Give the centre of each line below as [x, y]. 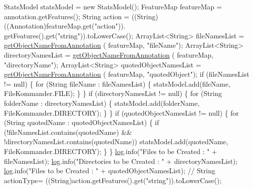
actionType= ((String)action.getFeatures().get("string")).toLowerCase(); [113, 180]
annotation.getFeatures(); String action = [67, 16]
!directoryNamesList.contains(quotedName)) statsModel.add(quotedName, [116, 142]
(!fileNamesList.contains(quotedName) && [68, 132]
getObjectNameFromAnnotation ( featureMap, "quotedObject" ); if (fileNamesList [127, 74]
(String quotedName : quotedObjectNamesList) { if [82, 122]
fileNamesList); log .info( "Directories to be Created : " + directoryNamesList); [121, 161]
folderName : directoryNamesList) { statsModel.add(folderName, [102, 103]
